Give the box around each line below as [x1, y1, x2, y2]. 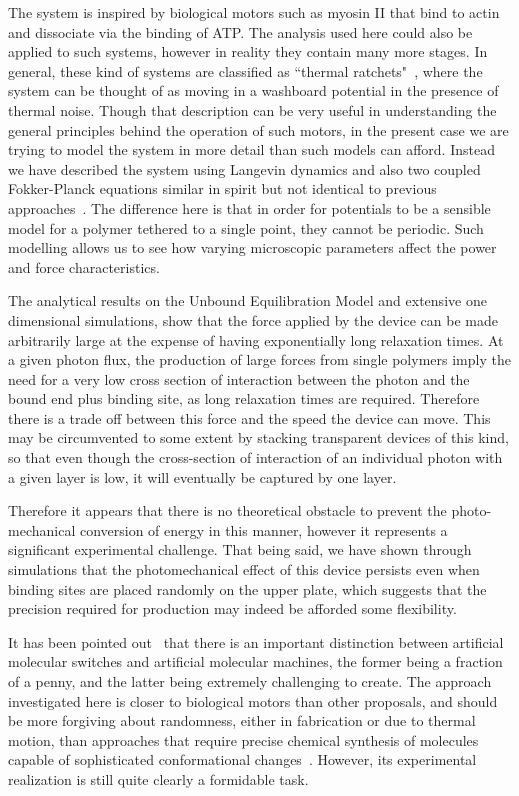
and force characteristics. [8, 256, 160, 277]
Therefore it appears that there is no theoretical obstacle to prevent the [8, 500, 447, 521]
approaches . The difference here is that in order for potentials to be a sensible [8, 197, 491, 218]
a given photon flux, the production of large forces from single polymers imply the [8, 349, 511, 370]
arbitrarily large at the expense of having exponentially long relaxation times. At [8, 329, 504, 350]
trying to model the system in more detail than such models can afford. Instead [8, 139, 495, 160]
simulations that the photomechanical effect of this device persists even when [8, 559, 480, 580]
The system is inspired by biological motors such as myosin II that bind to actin [8, 2, 500, 22]
